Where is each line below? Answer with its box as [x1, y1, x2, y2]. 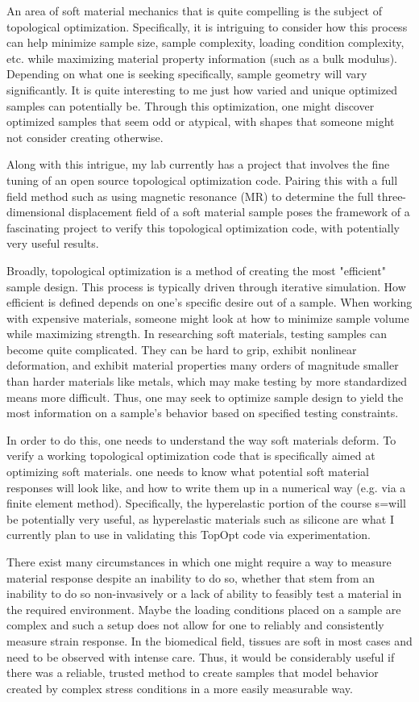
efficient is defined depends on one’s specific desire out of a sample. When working [6, 294, 413, 311]
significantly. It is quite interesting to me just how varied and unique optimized [6, 81, 397, 98]
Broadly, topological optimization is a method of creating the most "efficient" [6, 261, 386, 278]
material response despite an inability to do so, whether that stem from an [6, 569, 375, 586]
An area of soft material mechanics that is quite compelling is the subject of [6, 2, 382, 19]
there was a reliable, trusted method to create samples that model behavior [6, 664, 379, 681]
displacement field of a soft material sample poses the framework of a [68, 203, 410, 220]
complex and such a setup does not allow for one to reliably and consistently [6, 616, 384, 633]
